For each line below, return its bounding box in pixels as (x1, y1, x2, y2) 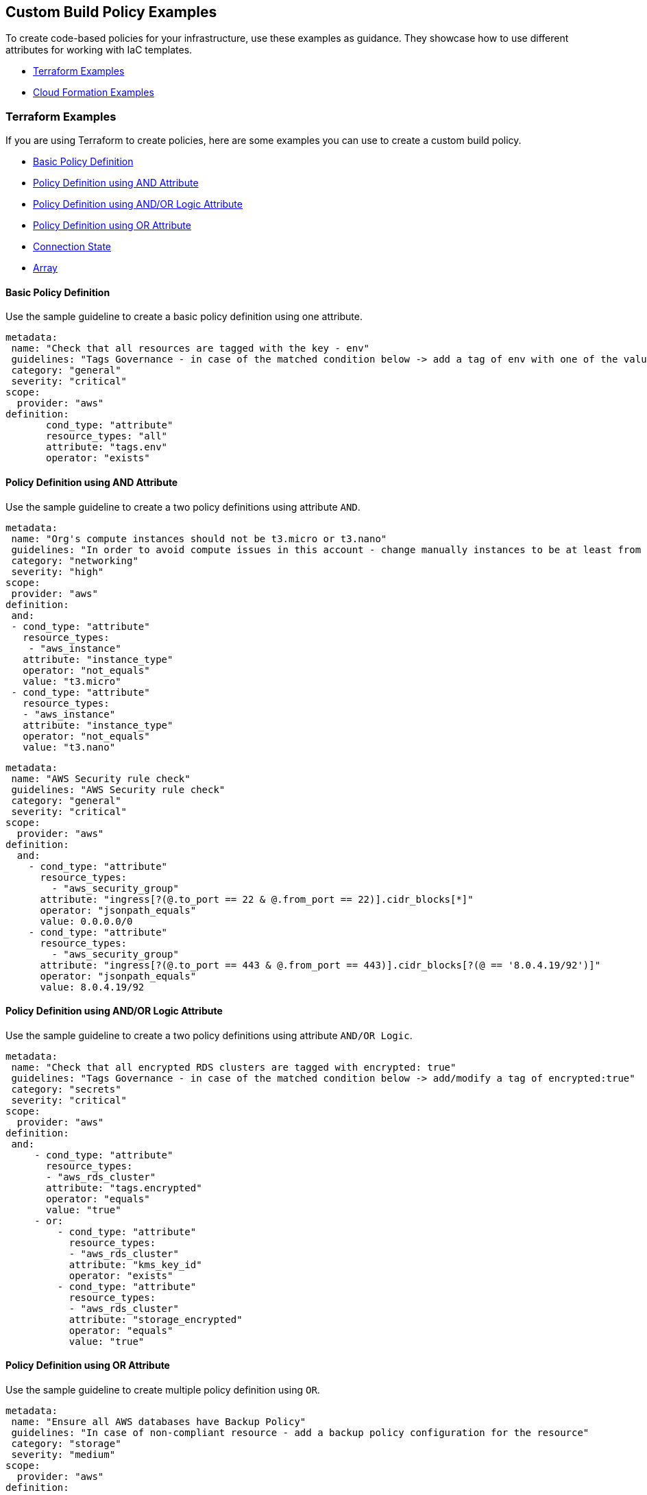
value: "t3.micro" (23, 675, 121, 687)
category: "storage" (11, 1438, 121, 1450)
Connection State (33, 241, 111, 253)
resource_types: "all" (46, 430, 168, 442)
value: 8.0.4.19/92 (40, 981, 145, 993)
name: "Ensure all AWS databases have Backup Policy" (11, 1416, 306, 1428)
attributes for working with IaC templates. (5, 44, 193, 56)
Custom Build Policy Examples (5, 3, 217, 21)
